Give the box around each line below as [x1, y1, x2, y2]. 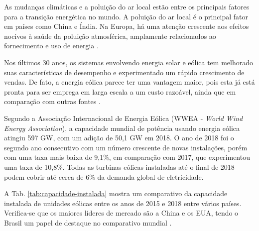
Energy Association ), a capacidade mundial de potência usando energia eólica [4, 122, 240, 133]
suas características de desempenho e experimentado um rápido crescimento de [4, 67, 245, 77]
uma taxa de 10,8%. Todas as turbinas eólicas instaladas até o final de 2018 [4, 161, 235, 172]
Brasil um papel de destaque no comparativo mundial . [4, 217, 172, 228]
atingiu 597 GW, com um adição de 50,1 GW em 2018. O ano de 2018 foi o [4, 132, 234, 143]
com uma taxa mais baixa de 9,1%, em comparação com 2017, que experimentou [4, 152, 250, 162]
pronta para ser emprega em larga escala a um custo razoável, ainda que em [4, 86, 236, 97]
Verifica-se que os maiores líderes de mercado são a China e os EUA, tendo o [4, 208, 239, 218]
